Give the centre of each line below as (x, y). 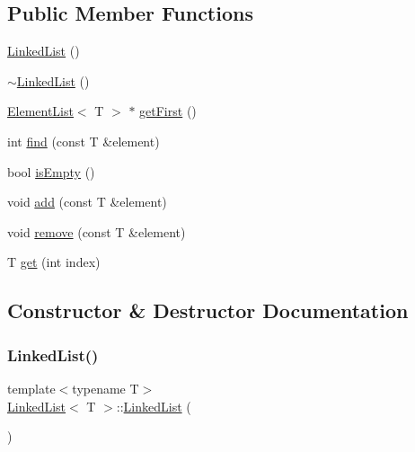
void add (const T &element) (87, 202)
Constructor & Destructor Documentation (208, 310)
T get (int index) (54, 262)
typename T (106, 388)
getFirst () (168, 111)
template (31, 388)
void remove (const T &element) (97, 231)
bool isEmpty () (51, 171)
